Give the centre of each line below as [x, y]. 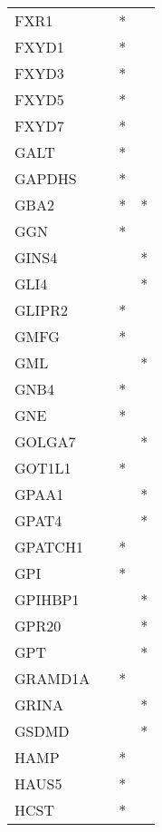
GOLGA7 [45, 441]
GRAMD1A [52, 678]
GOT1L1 [43, 468]
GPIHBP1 [47, 599]
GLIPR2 [42, 310]
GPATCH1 [49, 547]
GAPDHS [46, 178]
